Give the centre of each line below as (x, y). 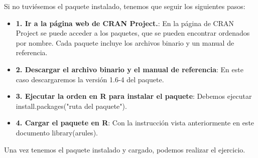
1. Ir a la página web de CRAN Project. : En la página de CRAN (125, 23)
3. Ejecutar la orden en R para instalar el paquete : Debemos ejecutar (134, 96)
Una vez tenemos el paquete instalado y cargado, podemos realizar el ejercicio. (125, 149)
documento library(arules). (57, 132)
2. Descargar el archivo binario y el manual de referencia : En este (130, 69)
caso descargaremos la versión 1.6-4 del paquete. (90, 79)
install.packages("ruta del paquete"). (71, 106)
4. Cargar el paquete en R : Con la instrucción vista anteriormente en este (135, 123)
